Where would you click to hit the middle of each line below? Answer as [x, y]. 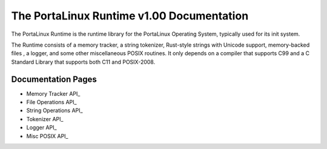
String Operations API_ [54, 111]
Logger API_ [41, 128]
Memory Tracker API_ [53, 93]
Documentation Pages [54, 79]
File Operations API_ [51, 102]
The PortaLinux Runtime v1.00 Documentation [130, 16]
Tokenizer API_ [45, 119]
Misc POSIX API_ [47, 136]
